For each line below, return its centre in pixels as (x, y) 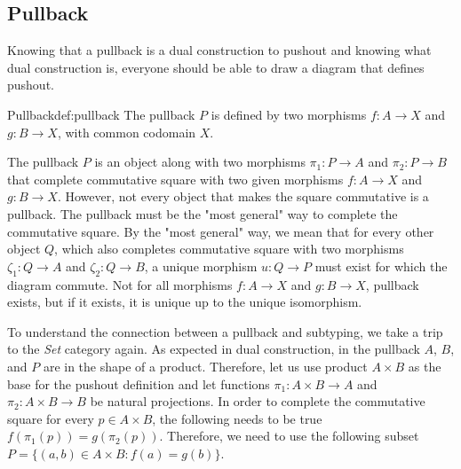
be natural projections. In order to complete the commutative (258, 401)
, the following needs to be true (237, 418)
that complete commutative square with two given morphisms (175, 179)
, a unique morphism (201, 266)
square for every (51, 418)
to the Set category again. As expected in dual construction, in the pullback (214, 349)
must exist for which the (381, 266)
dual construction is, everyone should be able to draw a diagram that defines (216, 67)
